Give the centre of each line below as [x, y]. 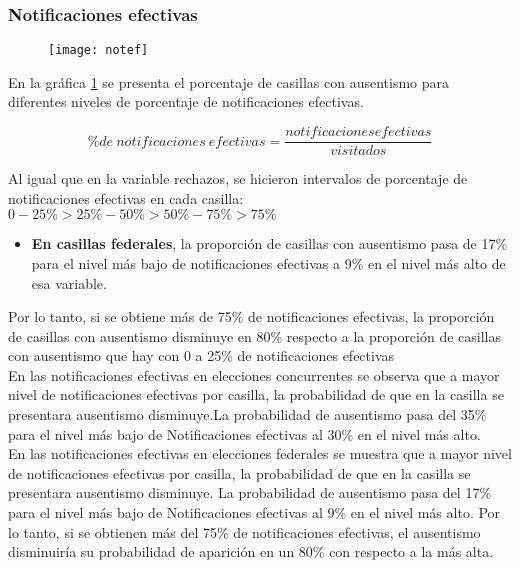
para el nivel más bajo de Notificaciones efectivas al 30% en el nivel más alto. [244, 433]
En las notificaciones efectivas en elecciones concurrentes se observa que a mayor [254, 374]
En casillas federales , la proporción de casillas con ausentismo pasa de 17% [269, 243]
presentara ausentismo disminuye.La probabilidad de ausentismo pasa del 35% [247, 414]
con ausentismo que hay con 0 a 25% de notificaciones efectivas [201, 355]
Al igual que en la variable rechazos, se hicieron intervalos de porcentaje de [238, 178]
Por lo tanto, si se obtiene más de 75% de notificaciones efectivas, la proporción [251, 316]
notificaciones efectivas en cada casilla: [126, 197]
